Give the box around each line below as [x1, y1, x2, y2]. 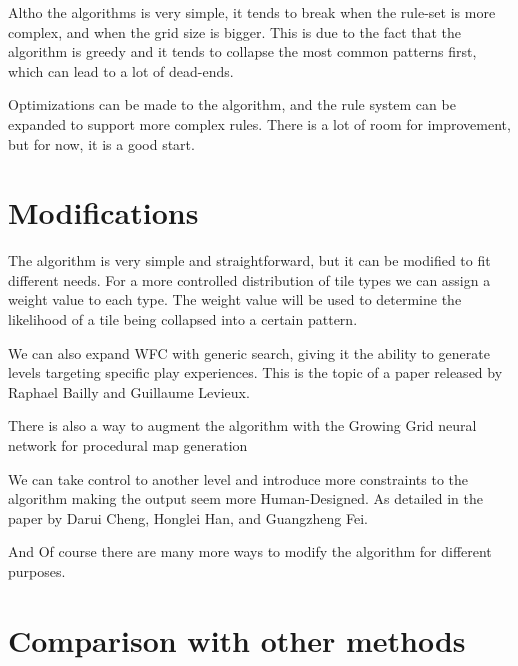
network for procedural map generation [8, 435, 248, 456]
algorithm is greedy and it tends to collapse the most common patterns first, [8, 41, 477, 62]
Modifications [8, 192, 199, 233]
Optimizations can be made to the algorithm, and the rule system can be [8, 94, 456, 115]
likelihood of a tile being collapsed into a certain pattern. [8, 309, 358, 330]
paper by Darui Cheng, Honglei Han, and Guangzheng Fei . [8, 507, 368, 528]
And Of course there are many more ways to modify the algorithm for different [8, 541, 492, 562]
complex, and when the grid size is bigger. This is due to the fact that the [8, 21, 462, 42]
